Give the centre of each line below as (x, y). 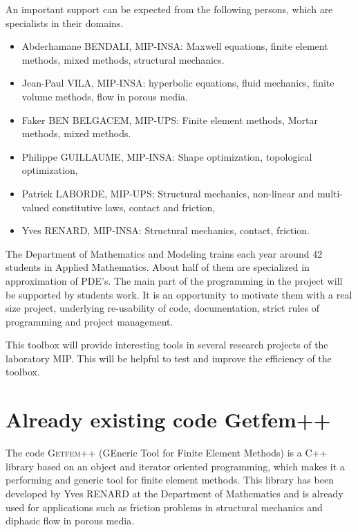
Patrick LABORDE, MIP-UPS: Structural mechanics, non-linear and (168, 193)
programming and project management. (89, 321)
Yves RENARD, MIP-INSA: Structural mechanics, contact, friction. (166, 230)
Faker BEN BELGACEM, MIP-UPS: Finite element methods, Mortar (170, 119)
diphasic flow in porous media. (70, 521)
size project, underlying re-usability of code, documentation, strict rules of (162, 308)
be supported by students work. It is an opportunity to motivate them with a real (179, 294)
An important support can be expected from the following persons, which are (169, 9)
